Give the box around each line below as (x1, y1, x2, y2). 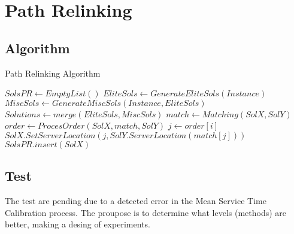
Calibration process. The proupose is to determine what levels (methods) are (5, 206, 287, 218)
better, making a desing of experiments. (5, 218, 150, 230)
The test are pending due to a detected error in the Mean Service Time (5, 195, 266, 207)
